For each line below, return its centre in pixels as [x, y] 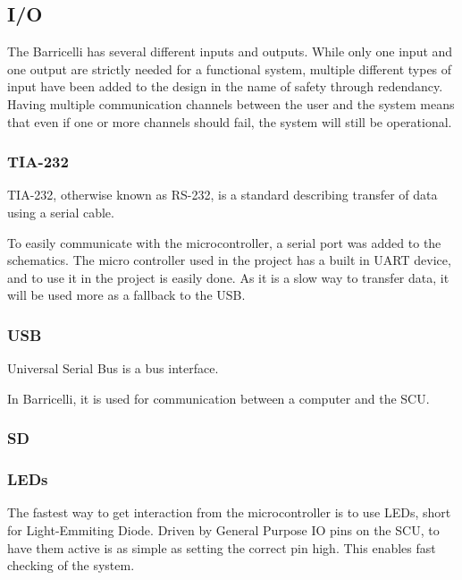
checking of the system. [71, 565]
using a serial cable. [61, 212]
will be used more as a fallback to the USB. [126, 295]
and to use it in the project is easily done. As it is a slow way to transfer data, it [228, 277]
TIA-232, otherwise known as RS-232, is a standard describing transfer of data [223, 195]
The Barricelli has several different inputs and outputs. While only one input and [230, 51]
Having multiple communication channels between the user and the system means [231, 103]
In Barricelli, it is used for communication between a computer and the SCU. [218, 398]
